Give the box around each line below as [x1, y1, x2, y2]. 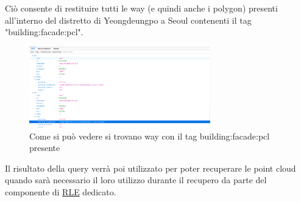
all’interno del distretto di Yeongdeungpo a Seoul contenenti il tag [5, 13, 252, 26]
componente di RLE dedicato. [5, 186, 116, 198]
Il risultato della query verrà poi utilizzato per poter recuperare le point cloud [5, 161, 296, 174]
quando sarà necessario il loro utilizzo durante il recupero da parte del [5, 173, 267, 186]
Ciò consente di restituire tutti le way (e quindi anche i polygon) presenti [5, 2, 278, 14]
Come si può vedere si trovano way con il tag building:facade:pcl [29, 129, 270, 142]
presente [29, 141, 60, 154]
